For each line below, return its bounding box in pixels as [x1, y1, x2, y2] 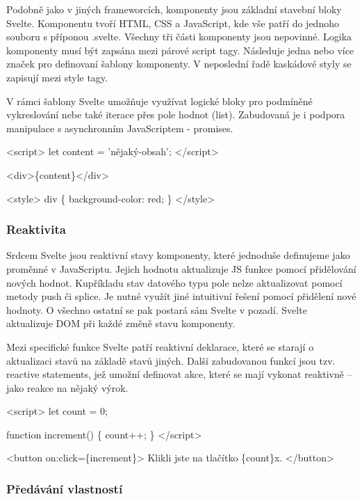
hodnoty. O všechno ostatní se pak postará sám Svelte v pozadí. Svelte [6, 302, 307, 317]
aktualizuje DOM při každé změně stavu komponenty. [6, 316, 236, 331]
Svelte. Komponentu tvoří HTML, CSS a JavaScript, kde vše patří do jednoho [6, 15, 339, 30]
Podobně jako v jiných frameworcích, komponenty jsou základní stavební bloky [6, 2, 342, 16]
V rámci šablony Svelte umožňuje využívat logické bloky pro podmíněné [6, 93, 313, 108]
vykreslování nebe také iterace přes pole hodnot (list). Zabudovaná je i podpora [6, 107, 345, 122]
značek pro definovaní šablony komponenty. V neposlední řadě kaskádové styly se [6, 56, 352, 71]
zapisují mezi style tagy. [6, 70, 108, 84]
